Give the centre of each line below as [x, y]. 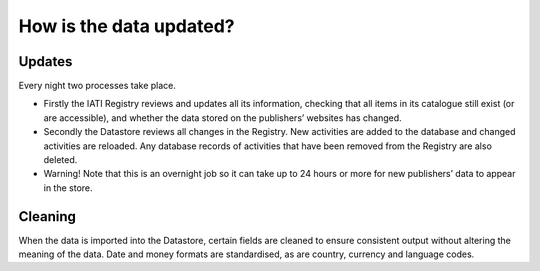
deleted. [60, 160]
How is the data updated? [126, 26]
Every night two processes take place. [97, 86]
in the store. [68, 187]
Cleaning [47, 216]
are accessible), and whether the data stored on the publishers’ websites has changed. [222, 117]
